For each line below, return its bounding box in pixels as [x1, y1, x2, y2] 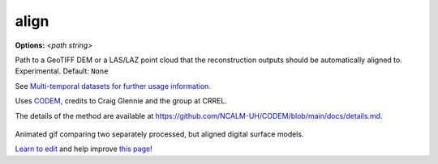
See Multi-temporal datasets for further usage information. [15, 81, 211, 90]
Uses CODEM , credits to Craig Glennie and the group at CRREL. [15, 96, 227, 106]
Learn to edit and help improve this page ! [15, 144, 153, 153]
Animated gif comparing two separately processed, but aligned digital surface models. [15, 129, 304, 139]
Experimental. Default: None [15, 66, 109, 76]
